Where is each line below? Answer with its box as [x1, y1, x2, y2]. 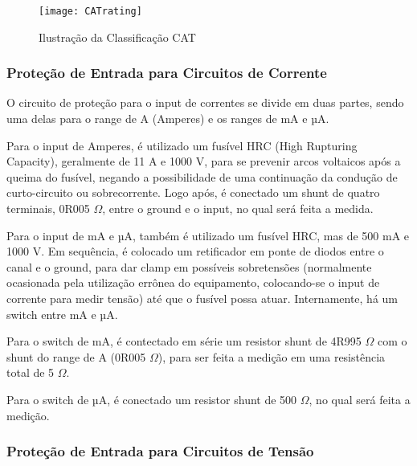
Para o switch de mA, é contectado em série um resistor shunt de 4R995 [6, 333, 362, 349]
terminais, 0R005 [6, 200, 90, 217]
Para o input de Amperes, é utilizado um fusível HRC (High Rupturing [6, 137, 358, 153]
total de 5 [6, 364, 55, 381]
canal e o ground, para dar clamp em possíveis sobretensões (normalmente [6, 258, 372, 275]
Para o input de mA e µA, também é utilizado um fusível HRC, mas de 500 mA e [6, 227, 410, 243]
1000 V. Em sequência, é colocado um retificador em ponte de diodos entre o [6, 243, 384, 260]
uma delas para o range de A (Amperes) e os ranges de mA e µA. [6, 110, 329, 127]
